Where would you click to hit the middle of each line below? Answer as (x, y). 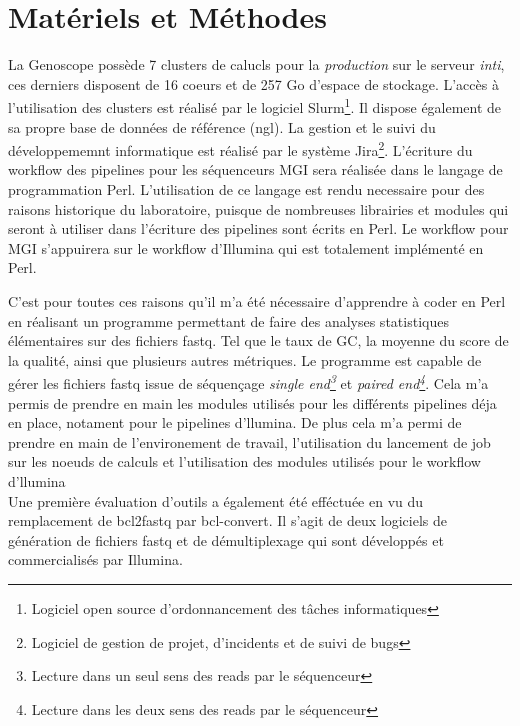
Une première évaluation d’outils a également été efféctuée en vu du (216, 500)
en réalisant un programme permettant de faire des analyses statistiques (228, 320)
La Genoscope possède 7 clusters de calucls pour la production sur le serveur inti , (256, 64)
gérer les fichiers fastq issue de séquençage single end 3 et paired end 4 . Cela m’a (248, 381)
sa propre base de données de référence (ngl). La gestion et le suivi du (222, 126)
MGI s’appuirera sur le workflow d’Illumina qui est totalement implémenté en (246, 247)
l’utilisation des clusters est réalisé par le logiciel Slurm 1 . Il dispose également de (255, 105)
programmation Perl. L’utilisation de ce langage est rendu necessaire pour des (246, 189)
